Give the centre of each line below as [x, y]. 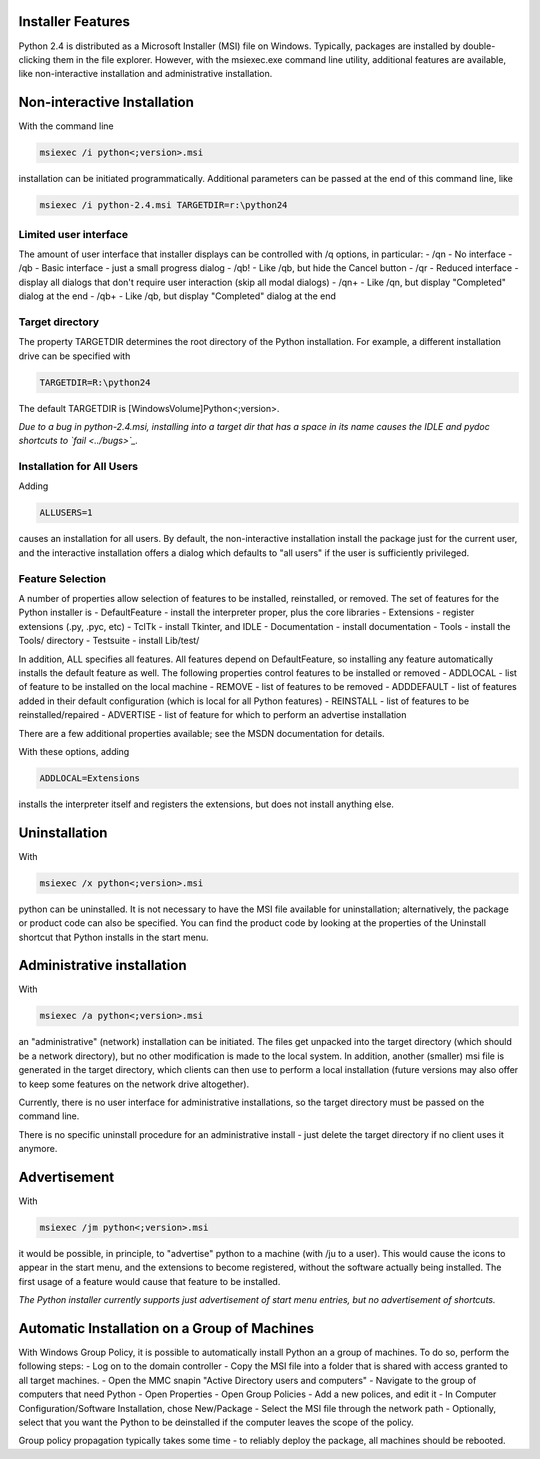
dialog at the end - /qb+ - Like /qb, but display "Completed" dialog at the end [177, 296]
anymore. [38, 1149]
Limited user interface [73, 234]
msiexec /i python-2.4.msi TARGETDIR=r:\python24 [163, 205]
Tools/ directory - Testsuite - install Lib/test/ [109, 641]
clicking [34, 59]
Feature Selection [62, 578]
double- [479, 46]
